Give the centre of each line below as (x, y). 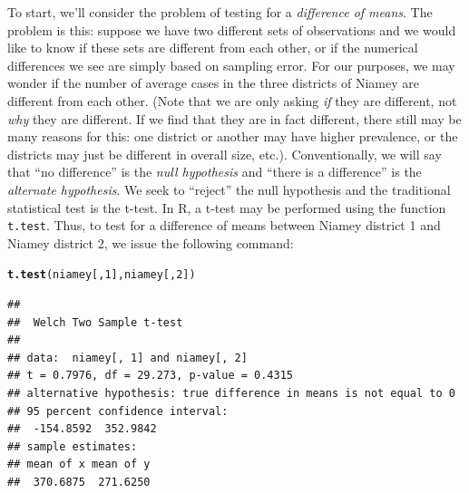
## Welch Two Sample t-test (95, 322)
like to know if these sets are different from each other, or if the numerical (213, 48)
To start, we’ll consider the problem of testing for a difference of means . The (220, 12)
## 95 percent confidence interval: (118, 411)
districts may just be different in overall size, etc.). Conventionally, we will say (225, 154)
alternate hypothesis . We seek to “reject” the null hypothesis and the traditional (229, 189)
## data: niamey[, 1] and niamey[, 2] (127, 358)
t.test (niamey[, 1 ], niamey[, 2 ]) (102, 275)
